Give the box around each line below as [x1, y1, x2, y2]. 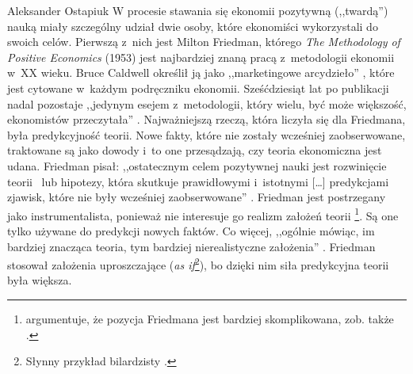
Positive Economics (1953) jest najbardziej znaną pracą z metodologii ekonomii [7, 48, 395, 65]
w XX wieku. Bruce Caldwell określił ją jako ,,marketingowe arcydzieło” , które [7, 64, 395, 81]
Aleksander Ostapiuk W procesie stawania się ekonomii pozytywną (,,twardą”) [7, 2, 388, 18]
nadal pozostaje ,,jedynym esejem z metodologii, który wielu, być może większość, [7, 95, 407, 112]
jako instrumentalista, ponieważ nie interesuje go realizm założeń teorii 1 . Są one [7, 204, 399, 223]
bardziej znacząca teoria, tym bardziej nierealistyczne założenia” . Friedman [7, 238, 376, 254]
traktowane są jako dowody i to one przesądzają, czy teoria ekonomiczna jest [7, 142, 382, 158]
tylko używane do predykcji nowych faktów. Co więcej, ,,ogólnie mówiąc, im [7, 222, 375, 239]
